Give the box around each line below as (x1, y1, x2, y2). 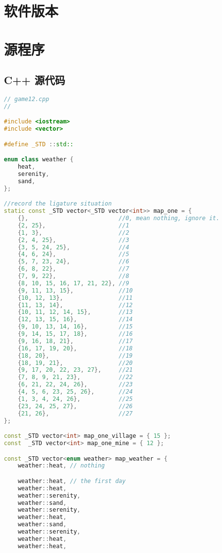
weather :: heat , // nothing (17, 462, 105, 469)
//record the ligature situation (4, 200, 112, 207)
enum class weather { (4, 156, 74, 163)
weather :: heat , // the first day (17, 477, 126, 484)
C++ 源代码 (4, 72, 66, 87)
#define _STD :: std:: (4, 140, 74, 148)
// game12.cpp (4, 95, 50, 103)
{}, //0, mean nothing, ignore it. (17, 215, 220, 222)
